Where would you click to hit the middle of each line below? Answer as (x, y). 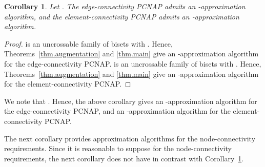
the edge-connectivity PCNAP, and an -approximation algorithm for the (117, 111)
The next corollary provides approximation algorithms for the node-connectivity (130, 138)
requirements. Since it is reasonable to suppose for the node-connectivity (118, 148)
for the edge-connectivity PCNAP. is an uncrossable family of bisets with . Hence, (133, 63)
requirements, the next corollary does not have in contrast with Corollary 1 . (124, 158)
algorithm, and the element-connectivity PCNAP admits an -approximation (122, 16)
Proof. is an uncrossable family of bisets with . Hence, (88, 43)
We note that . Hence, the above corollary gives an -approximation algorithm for (131, 101)
